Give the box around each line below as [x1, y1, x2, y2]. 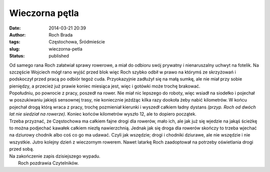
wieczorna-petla [48, 45, 82, 52]
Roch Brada [48, 31, 73, 37]
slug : [9, 45, 20, 52]
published [48, 53, 69, 59]
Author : [9, 31, 26, 37]
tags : [9, 39, 20, 45]
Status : [9, 53, 25, 59]
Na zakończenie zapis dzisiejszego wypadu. [9, 153, 100, 159]
